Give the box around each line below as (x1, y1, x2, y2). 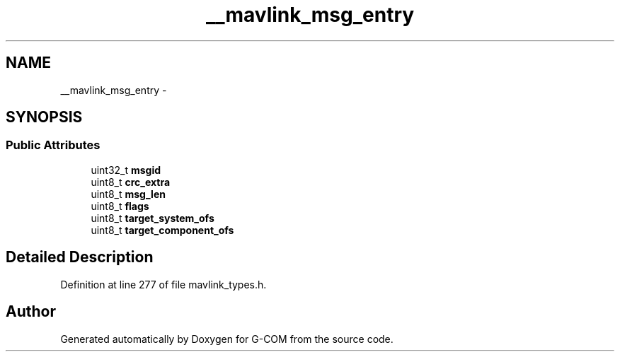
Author (6, 303, 56, 321)
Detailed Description (6, 248, 154, 267)
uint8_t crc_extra (91, 175, 171, 188)
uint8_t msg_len (91, 187, 166, 200)
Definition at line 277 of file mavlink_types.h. (60, 278, 267, 291)
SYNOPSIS (6, 108, 83, 127)
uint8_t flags (91, 199, 149, 212)
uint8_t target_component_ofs (91, 223, 234, 236)
